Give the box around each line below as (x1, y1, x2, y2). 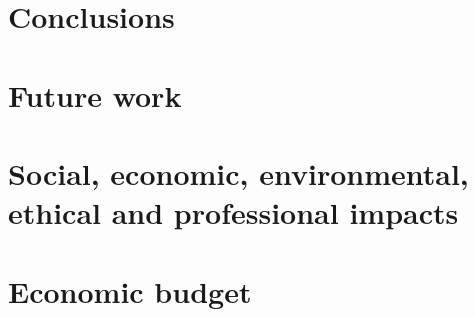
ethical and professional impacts (8, 192, 459, 233)
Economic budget (8, 270, 252, 311)
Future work (8, 74, 182, 115)
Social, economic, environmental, (8, 152, 469, 193)
